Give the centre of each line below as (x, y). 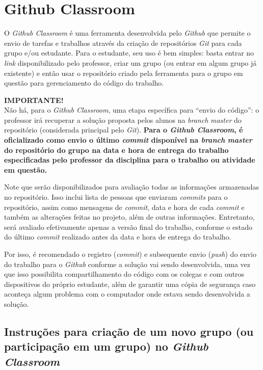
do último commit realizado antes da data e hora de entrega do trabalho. (118, 237)
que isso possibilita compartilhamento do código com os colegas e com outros (124, 274)
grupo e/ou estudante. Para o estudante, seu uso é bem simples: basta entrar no (129, 53)
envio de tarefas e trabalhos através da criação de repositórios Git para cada (123, 43)
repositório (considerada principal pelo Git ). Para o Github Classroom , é (124, 130)
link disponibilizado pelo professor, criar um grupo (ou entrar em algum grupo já (130, 62)
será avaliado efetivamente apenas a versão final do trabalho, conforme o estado (128, 227)
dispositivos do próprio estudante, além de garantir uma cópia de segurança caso (130, 284)
